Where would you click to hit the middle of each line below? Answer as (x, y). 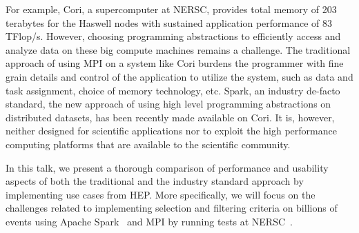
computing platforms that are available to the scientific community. (148, 144)
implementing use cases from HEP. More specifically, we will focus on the (161, 194)
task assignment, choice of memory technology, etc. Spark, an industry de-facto (173, 90)
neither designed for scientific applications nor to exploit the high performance (171, 131)
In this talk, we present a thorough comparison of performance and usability (167, 167)
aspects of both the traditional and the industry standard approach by (155, 181)
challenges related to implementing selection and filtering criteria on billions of (172, 208)
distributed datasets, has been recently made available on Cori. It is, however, (170, 117)
